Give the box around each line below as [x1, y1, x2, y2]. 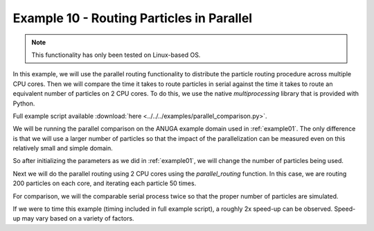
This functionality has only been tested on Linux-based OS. [31, 51, 201, 59]
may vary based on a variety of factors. [21, 214, 134, 223]
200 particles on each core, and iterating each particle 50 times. [12, 179, 197, 187]
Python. [12, 99, 35, 108]
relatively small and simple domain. [12, 144, 114, 153]
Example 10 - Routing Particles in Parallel [12, 10, 253, 26]
